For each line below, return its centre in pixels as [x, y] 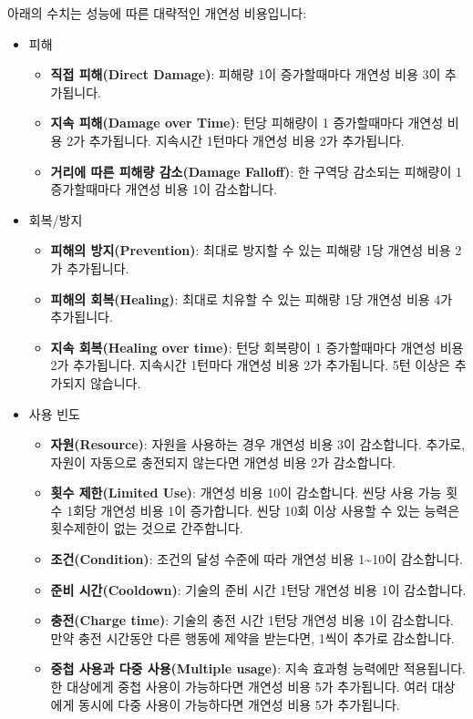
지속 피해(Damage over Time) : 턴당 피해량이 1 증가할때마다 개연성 [247, 123]
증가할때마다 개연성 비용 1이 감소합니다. [164, 189]
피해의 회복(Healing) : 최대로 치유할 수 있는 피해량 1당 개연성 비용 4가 [252, 298]
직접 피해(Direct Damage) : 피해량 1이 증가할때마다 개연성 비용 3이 [246, 74]
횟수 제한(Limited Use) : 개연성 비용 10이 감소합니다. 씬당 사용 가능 [246, 493]
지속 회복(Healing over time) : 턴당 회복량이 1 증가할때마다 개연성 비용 [257, 347]
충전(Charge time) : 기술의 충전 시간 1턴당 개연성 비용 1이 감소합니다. [252, 620]
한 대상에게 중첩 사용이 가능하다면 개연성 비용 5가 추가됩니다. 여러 [239, 687]
